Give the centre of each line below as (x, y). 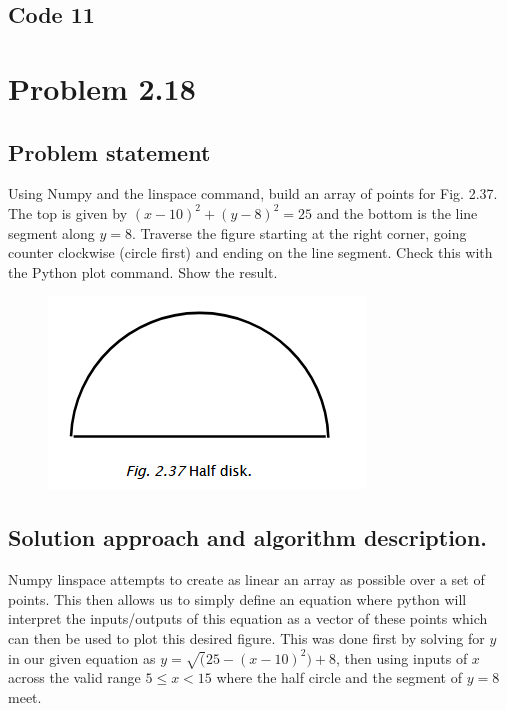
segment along (51, 232)
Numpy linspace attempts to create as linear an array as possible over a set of (246, 579)
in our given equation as (82, 657)
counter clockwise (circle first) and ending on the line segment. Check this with (250, 252)
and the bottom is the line (397, 212)
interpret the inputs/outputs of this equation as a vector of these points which (248, 618)
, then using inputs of (401, 657)
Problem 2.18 (102, 87)
